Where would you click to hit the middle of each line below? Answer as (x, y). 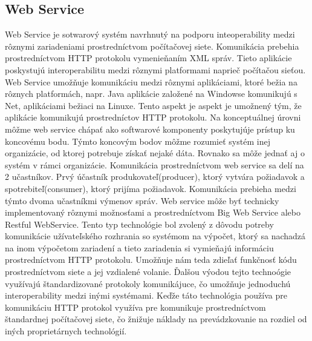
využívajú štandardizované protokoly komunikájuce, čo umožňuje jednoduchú (148, 283)
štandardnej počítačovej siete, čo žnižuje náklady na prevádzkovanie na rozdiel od (156, 319)
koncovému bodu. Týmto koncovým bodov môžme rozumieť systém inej (138, 141)
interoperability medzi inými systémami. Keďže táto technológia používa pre (146, 295)
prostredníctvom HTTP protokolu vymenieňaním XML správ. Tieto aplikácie (148, 58)
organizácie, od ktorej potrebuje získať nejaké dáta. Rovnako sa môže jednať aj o (155, 153)
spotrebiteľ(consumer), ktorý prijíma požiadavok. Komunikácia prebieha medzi (151, 188)
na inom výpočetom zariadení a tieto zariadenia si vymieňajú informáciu (139, 247)
